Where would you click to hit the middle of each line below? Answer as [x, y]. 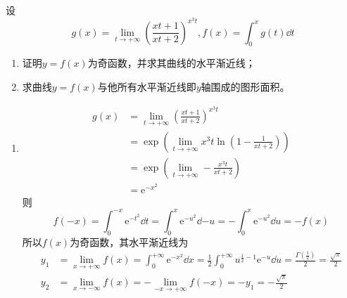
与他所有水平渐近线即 [147, 87]
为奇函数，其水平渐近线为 [129, 241]
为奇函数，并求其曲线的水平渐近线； [171, 63]
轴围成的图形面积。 [245, 87]
